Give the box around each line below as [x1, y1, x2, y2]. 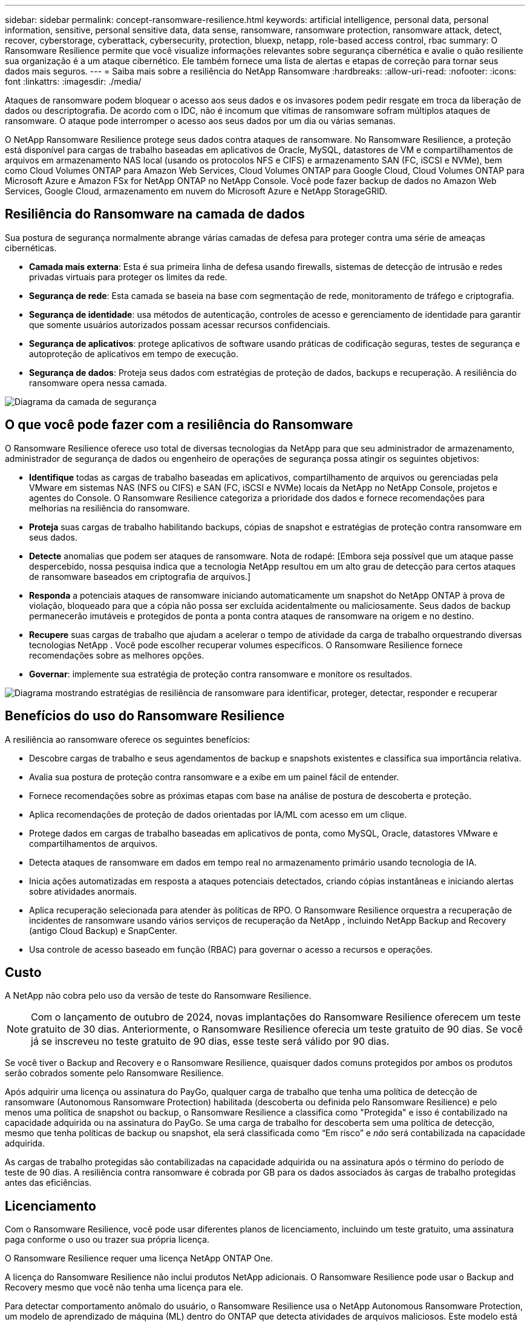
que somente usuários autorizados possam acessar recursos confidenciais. [29, 319, 330, 330]
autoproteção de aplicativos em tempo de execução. [29, 348, 238, 359]
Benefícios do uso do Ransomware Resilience [5, 708, 285, 724]
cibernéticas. [5, 242, 57, 253]
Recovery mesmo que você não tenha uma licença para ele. [5, 1282, 243, 1293]
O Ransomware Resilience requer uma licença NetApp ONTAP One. [5, 1253, 273, 1264]
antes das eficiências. [5, 1177, 92, 1188]
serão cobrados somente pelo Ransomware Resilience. [5, 1068, 224, 1079]
